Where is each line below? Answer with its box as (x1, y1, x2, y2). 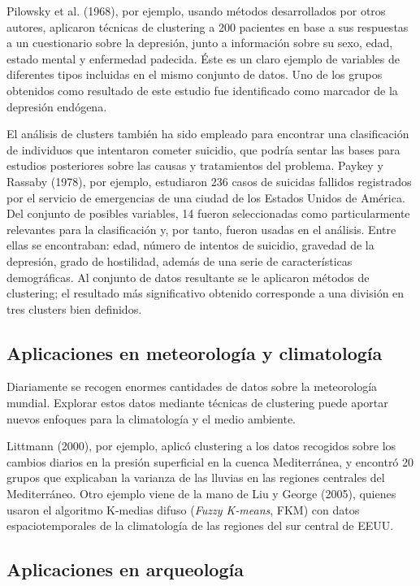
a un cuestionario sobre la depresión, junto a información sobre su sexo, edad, (6, 34, 393, 51)
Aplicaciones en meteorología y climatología (6, 340, 383, 365)
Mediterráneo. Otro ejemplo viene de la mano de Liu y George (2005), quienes (6, 485, 396, 502)
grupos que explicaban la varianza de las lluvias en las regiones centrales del (6, 469, 385, 486)
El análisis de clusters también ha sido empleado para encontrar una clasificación (6, 125, 409, 142)
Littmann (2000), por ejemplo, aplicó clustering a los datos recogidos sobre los (6, 437, 396, 454)
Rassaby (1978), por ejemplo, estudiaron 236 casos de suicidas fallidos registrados (6, 172, 412, 189)
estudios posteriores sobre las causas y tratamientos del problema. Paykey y (6, 157, 383, 174)
